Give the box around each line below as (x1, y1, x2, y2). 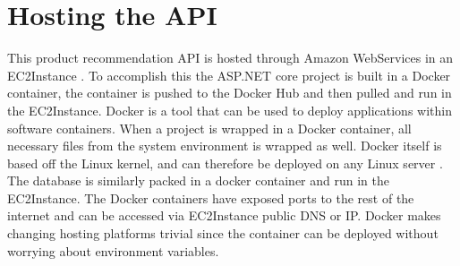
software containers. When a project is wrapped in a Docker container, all (7, 118, 412, 137)
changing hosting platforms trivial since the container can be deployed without (7, 224, 439, 243)
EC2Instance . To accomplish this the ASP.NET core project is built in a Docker (7, 65, 451, 84)
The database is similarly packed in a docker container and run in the (7, 171, 389, 190)
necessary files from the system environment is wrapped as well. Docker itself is (7, 136, 442, 155)
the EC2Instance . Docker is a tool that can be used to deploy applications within (7, 100, 452, 119)
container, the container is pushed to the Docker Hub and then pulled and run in (7, 83, 452, 102)
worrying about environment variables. (7, 241, 219, 260)
